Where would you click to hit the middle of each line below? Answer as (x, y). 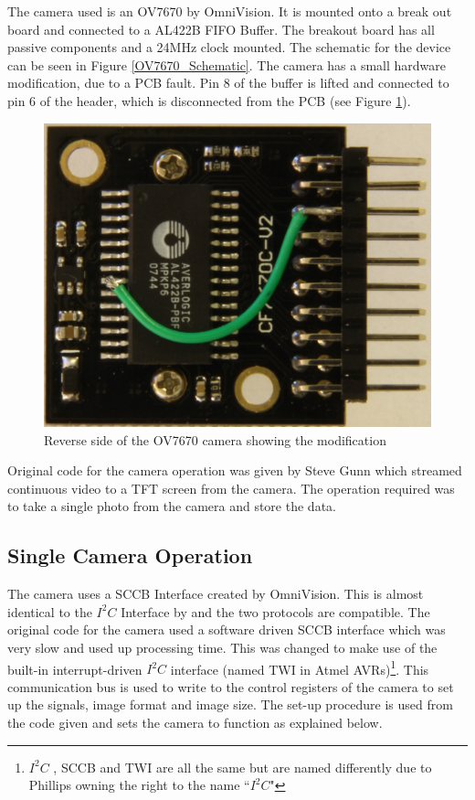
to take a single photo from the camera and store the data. (172, 506)
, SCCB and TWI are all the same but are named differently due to (243, 767)
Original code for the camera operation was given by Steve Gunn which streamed (235, 470)
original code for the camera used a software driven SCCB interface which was (227, 629)
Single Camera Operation (130, 555)
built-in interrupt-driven (75, 669)
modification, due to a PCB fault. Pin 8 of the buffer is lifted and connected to (228, 83)
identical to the (50, 611)
